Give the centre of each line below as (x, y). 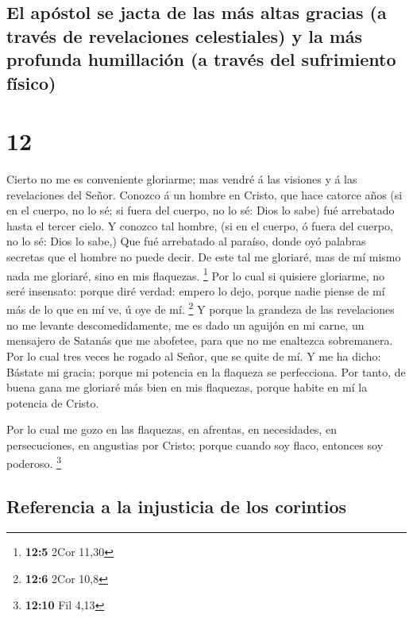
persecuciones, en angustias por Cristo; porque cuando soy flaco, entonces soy (195, 444)
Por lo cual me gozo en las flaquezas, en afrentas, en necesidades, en (172, 429)
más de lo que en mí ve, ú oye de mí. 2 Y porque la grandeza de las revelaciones (201, 308)
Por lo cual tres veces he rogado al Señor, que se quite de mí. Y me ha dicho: (194, 355)
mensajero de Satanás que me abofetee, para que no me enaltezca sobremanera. (200, 340)
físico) (31, 82)
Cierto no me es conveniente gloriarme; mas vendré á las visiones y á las (182, 179)
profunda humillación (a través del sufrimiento (201, 59)
